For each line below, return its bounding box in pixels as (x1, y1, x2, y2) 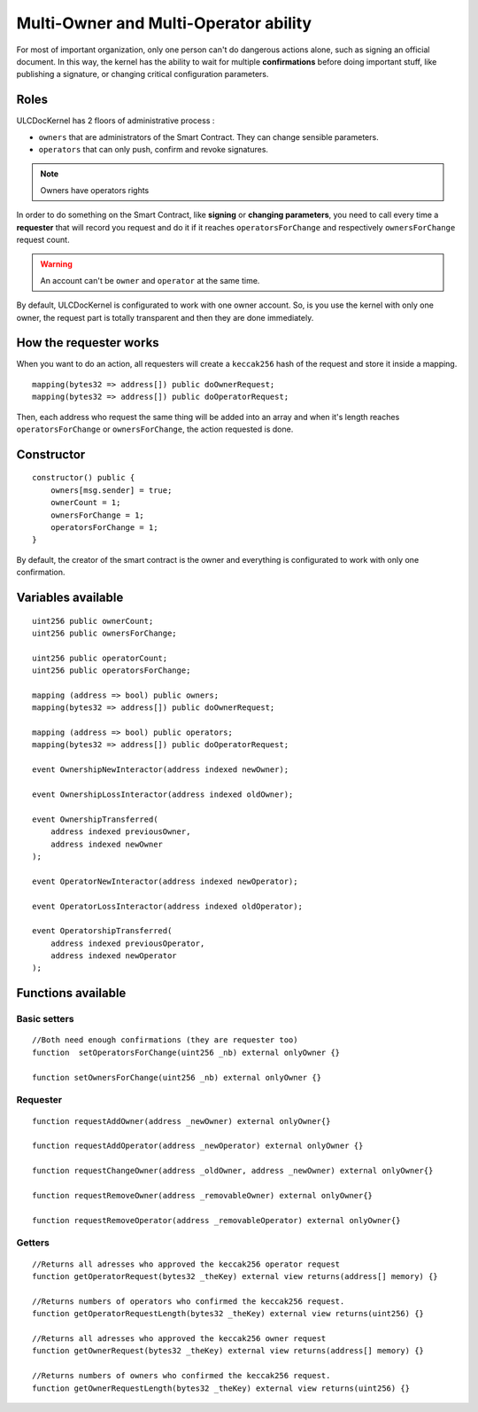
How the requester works (16, 335, 159, 350)
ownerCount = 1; (50, 497, 121, 508)
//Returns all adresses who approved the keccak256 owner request (32, 1334, 327, 1343)
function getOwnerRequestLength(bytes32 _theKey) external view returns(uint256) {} (32, 1383, 411, 1393)
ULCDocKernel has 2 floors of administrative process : (16, 115, 215, 126)
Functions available (16, 986, 127, 1001)
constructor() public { (32, 472, 135, 483)
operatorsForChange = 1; (50, 522, 158, 532)
